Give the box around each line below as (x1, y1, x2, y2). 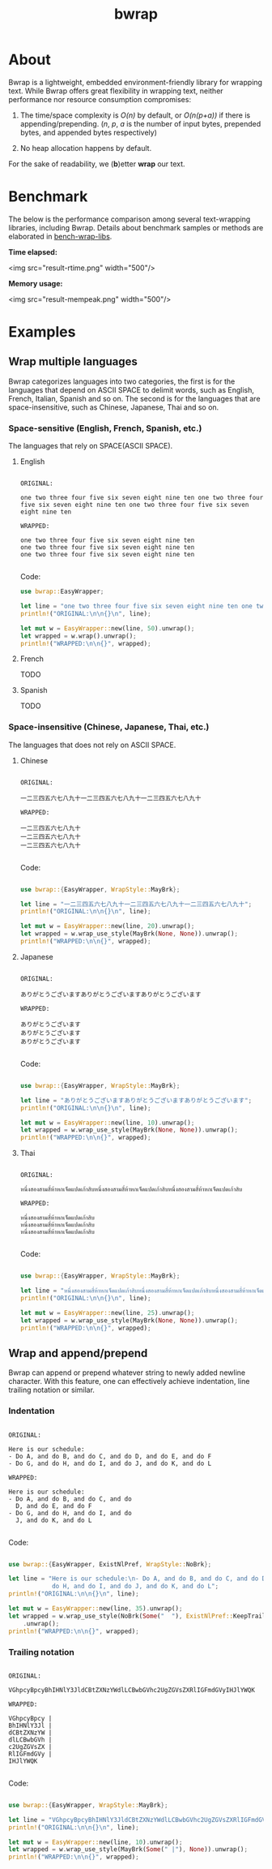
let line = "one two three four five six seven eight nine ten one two (19, 602, 267, 611)
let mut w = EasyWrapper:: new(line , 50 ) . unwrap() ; (19, 624, 195, 633)
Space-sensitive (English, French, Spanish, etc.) (8, 423, 202, 434)
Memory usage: (8, 278, 63, 288)
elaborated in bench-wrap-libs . (8, 231, 113, 241)
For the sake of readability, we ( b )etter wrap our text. (8, 159, 185, 169)
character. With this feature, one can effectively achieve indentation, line (8, 1377, 250, 1386)
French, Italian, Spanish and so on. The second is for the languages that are (8, 393, 261, 403)
